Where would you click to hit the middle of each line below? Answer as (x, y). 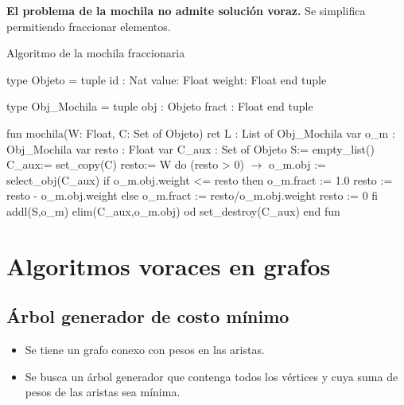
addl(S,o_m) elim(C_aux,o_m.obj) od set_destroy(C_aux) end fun (173, 210)
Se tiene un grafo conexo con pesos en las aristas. (145, 350)
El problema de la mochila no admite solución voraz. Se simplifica (186, 10)
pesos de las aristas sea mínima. (103, 392)
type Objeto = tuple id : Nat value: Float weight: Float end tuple (167, 79)
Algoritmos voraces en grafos (169, 265)
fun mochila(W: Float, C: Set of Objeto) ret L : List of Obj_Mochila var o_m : (201, 132)
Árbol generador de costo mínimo (148, 316)
